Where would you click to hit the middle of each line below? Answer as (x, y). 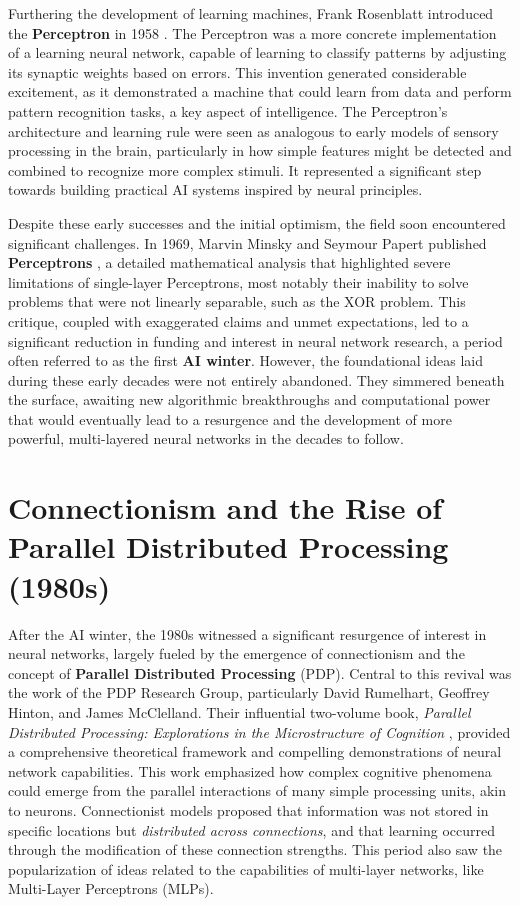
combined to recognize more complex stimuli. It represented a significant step (245, 169)
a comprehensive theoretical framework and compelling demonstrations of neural (255, 751)
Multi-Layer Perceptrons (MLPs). (111, 888)
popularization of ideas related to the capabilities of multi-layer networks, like (246, 868)
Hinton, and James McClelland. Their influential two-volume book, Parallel (239, 711)
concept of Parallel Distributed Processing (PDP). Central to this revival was (260, 672)
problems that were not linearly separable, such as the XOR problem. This (237, 301)
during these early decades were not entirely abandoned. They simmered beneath (256, 379)
